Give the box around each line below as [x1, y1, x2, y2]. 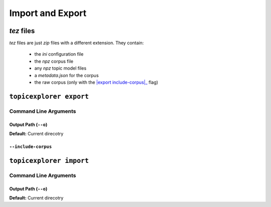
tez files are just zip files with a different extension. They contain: [9, 40, 144, 46]
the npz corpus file [34, 58, 74, 64]
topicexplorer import [9, 156, 89, 165]
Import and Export [9, 8, 87, 19]
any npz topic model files [34, 65, 87, 71]
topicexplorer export [9, 92, 89, 100]
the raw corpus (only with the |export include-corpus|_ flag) [34, 79, 158, 85]
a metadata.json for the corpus [34, 72, 99, 78]
